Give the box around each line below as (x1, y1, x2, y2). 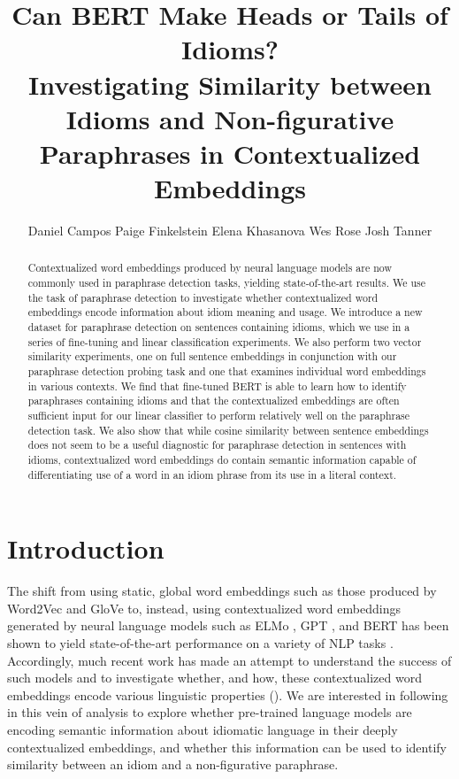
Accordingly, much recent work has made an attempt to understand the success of (7, 651, 452, 669)
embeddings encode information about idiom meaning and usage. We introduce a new (27, 305, 423, 320)
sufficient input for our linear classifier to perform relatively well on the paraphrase (27, 408, 410, 423)
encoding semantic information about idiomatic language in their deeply (7, 720, 398, 738)
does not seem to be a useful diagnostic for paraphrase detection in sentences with (27, 437, 407, 452)
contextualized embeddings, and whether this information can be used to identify (7, 737, 447, 756)
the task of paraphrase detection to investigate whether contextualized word (27, 289, 379, 305)
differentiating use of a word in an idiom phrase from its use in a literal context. (27, 467, 397, 482)
